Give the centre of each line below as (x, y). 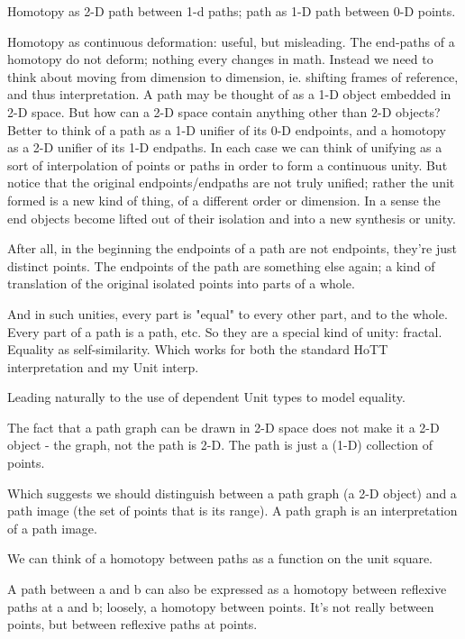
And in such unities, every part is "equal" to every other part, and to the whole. (228, 313)
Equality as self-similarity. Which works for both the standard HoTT (198, 349)
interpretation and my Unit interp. (103, 366)
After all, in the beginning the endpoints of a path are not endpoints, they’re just (232, 248)
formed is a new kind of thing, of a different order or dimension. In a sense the (224, 200)
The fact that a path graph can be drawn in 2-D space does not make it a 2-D (223, 427)
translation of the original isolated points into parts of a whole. (181, 283)
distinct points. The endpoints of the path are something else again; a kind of (221, 265)
